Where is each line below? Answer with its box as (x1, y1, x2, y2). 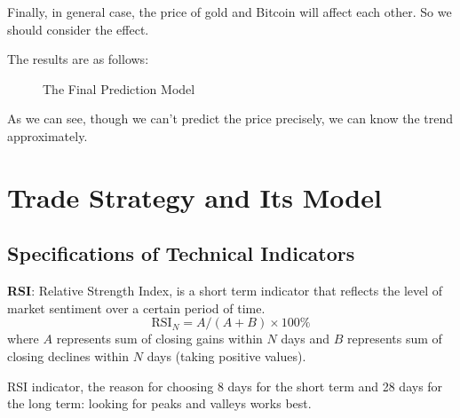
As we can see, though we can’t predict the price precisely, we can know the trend (7, 109, 453, 128)
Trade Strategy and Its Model (7, 178, 382, 215)
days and (281, 329, 329, 348)
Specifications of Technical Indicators (7, 240, 355, 267)
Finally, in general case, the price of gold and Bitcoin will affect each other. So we (7, 3, 452, 20)
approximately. (7, 126, 88, 145)
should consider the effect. (7, 20, 149, 38)
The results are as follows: (7, 50, 149, 68)
